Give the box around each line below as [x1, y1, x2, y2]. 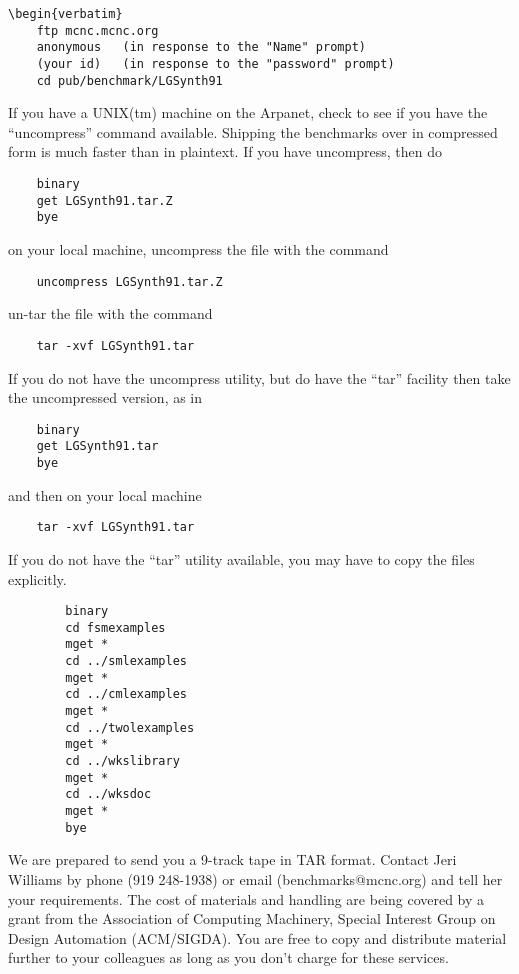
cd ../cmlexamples [65, 687, 187, 702]
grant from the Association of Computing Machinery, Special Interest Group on [8, 908, 496, 929]
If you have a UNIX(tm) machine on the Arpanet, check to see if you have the [8, 102, 488, 123]
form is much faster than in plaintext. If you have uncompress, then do [8, 141, 443, 162]
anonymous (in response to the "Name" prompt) [36, 40, 366, 55]
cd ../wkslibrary [65, 754, 180, 769]
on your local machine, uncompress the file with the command [8, 239, 389, 260]
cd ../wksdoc [65, 787, 152, 802]
